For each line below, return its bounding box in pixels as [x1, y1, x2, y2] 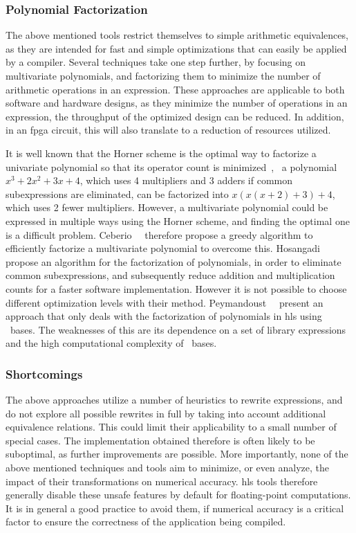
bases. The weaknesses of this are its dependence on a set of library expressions [10, 322, 346, 336]
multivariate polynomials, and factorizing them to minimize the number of [6, 69, 321, 82]
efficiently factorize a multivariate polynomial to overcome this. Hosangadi [6, 241, 320, 255]
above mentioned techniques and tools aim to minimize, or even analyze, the [6, 460, 329, 475]
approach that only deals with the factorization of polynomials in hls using [6, 309, 322, 323]
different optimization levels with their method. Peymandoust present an [6, 295, 324, 309]
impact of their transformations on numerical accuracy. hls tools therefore [6, 473, 318, 488]
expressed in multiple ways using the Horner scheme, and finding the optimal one [6, 213, 350, 228]
